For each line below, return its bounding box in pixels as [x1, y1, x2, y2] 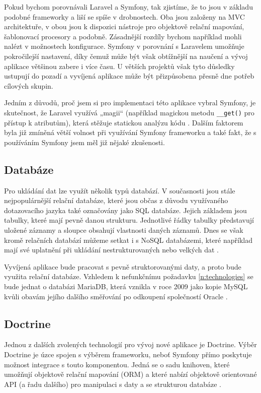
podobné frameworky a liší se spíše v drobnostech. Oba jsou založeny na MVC [4, 11, 245, 22]
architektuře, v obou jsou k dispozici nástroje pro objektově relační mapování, [4, 21, 244, 32]
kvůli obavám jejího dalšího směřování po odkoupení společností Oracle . [4, 291, 228, 301]
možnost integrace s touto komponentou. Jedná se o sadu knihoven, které [4, 359, 230, 369]
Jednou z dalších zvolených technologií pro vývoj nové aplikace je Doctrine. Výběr [4, 339, 257, 350]
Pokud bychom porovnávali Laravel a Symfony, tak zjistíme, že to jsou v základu [4, 2, 253, 12]
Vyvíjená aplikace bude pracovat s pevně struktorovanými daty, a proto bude [4, 261, 241, 272]
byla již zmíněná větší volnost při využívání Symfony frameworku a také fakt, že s [4, 127, 256, 138]
